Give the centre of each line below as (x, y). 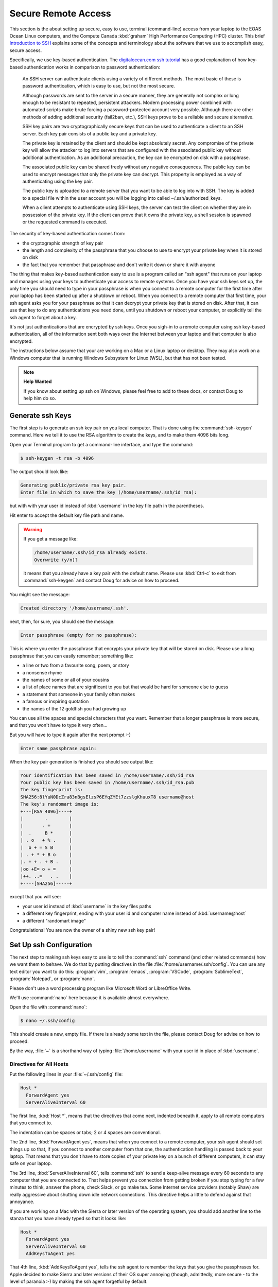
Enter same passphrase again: (58, 748)
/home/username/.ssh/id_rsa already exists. (91, 553)
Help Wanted (38, 381)
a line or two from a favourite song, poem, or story (76, 665)
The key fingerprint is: (52, 790)
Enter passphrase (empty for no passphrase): (79, 635)
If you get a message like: (51, 539)
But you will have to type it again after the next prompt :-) (70, 735)
